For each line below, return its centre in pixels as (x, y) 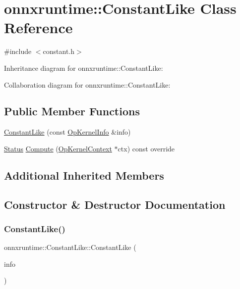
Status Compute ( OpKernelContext (58, 148)
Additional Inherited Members (84, 175)
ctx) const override (146, 148)
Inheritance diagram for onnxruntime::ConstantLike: (84, 68)
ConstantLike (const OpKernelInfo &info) (67, 132)
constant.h (59, 51)
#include (18, 51)
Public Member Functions (72, 111)
